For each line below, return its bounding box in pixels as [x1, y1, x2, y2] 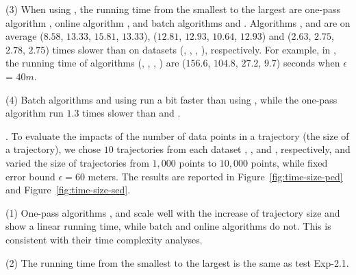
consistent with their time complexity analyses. [5, 232, 203, 246]
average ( [5, 29, 44, 43]
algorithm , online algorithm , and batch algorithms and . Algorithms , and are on [5, 15, 351, 29]
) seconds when [276, 56, 340, 70]
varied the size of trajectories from [5, 155, 149, 169]
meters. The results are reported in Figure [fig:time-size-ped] [88, 169, 343, 183]
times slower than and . [82, 106, 181, 120]
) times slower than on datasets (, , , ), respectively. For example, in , [45, 42, 336, 56]
